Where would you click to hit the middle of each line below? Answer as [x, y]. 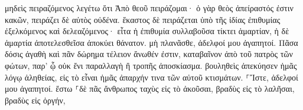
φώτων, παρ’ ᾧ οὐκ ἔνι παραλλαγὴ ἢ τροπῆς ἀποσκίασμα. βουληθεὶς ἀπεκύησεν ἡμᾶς [151, 65]
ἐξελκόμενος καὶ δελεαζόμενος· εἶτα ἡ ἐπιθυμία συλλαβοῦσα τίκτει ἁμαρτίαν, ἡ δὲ [147, 31]
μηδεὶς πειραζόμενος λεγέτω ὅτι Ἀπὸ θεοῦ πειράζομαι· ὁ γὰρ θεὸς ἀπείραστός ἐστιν [149, 8]
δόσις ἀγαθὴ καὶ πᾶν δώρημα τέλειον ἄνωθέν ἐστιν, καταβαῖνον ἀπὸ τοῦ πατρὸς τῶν [149, 54]
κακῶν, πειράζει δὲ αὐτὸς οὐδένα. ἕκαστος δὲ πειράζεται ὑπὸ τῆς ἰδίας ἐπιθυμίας [143, 19]
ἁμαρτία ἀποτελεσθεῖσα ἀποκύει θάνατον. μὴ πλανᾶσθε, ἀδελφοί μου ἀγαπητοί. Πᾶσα [151, 42]
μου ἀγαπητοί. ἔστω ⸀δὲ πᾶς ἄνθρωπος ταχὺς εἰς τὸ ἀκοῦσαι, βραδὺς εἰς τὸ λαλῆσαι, [150, 89]
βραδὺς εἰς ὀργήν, [35, 100]
